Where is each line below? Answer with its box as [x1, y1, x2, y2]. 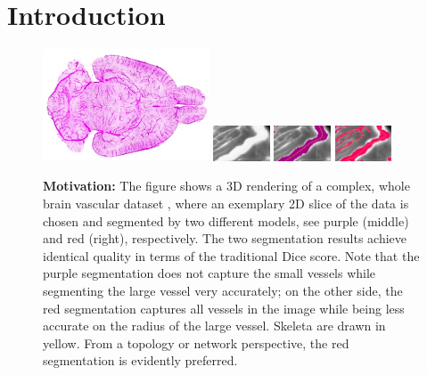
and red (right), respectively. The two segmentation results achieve [43, 229, 406, 248]
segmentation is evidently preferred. [43, 351, 238, 370]
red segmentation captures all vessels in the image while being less [43, 298, 405, 317]
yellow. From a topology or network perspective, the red [43, 333, 349, 352]
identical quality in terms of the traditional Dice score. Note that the [43, 246, 420, 265]
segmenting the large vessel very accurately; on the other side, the [43, 281, 403, 299]
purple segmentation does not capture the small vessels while [43, 264, 376, 282]
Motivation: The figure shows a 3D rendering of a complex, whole [43, 176, 410, 195]
